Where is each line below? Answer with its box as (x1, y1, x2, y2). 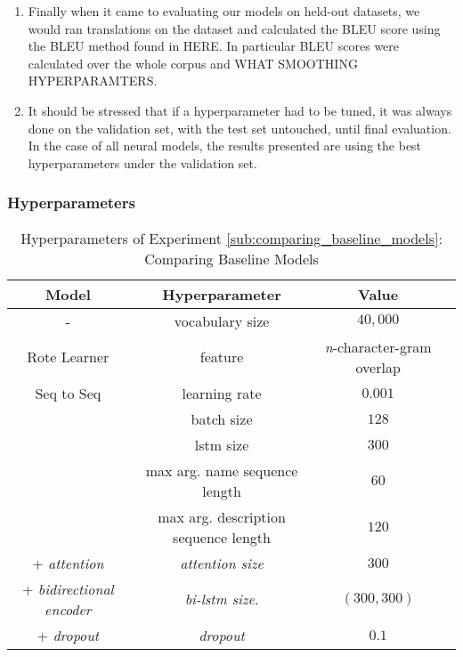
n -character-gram (324, 336, 432, 357)
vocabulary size (174, 310, 270, 331)
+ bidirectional (22, 578, 114, 599)
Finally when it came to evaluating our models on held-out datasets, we (28, 2, 420, 20)
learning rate (182, 382, 262, 403)
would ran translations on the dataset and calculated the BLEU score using (28, 19, 441, 37)
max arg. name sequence (145, 459, 298, 481)
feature (199, 346, 244, 368)
